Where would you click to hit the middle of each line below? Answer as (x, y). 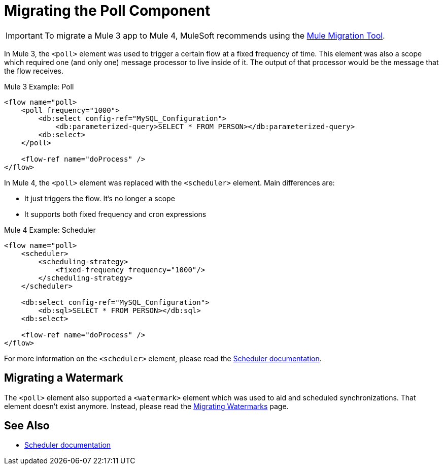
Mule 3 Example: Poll (39, 86)
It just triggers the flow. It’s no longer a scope (100, 198)
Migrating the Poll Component (107, 11)
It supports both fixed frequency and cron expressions (115, 214)
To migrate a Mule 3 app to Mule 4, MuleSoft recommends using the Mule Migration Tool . (215, 35)
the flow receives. (34, 71)
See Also (27, 426)
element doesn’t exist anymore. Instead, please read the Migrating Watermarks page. (146, 406)
